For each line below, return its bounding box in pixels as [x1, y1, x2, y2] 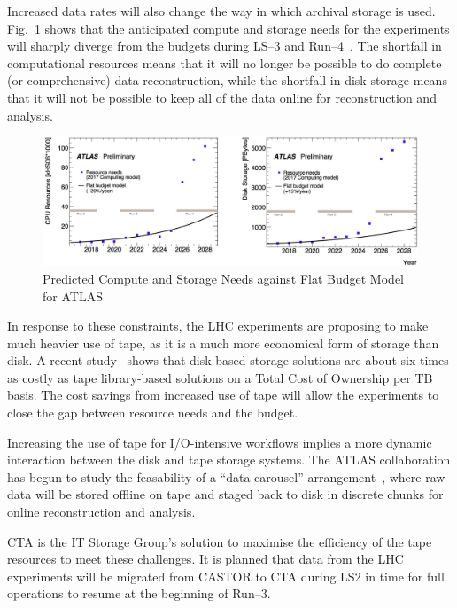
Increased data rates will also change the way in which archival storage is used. [7, 2, 436, 19]
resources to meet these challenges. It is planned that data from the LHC [7, 550, 404, 568]
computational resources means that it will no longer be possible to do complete [7, 53, 442, 72]
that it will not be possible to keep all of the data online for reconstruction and [7, 88, 437, 106]
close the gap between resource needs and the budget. [7, 403, 298, 422]
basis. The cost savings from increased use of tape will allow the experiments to [7, 386, 439, 404]
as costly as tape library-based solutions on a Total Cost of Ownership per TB [7, 368, 433, 386]
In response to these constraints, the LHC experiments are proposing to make [7, 316, 429, 335]
